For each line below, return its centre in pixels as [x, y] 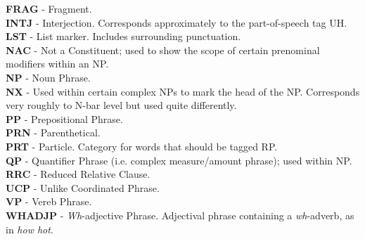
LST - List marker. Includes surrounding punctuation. [123, 36]
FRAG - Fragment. [49, 8]
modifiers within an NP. [57, 64]
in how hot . [30, 229]
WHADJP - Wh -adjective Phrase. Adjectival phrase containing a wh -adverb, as [180, 215]
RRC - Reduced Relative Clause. [78, 174]
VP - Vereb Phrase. [49, 201]
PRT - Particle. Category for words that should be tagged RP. [142, 146]
